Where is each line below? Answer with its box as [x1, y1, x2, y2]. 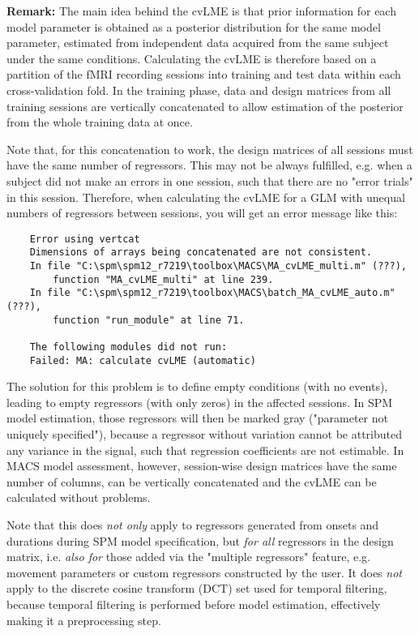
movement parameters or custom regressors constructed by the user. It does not [6, 563, 402, 580]
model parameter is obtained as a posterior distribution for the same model [6, 18, 381, 35]
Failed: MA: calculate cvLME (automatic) [29, 354, 256, 366]
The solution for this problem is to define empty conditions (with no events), [6, 378, 388, 395]
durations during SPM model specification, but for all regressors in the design [6, 532, 394, 549]
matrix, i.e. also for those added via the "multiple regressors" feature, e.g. [6, 548, 370, 565]
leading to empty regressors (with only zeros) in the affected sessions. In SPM [6, 393, 393, 410]
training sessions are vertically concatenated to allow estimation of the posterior [6, 97, 404, 114]
